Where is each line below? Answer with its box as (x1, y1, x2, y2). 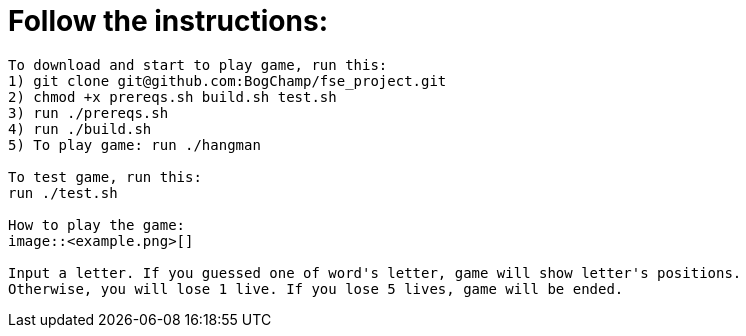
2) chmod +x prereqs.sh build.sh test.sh (8, 88, 337, 105)
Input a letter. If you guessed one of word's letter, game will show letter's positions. (8, 264, 742, 281)
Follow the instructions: (8, 4, 329, 38)
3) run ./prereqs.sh (8, 104, 169, 121)
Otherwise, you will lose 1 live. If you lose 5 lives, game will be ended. (8, 280, 624, 297)
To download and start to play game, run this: (8, 56, 388, 73)
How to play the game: (8, 216, 186, 233)
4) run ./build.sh (8, 120, 152, 137)
